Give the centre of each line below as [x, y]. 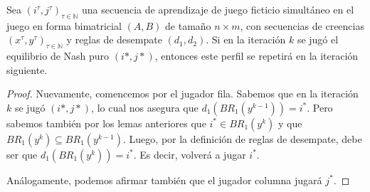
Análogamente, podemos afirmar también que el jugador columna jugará [164, 180]
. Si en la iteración [246, 39]
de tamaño [188, 25]
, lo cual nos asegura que [145, 107]
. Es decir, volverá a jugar [190, 154]
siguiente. [27, 69]
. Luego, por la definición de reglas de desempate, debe [243, 138]
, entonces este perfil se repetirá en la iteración [257, 56]
